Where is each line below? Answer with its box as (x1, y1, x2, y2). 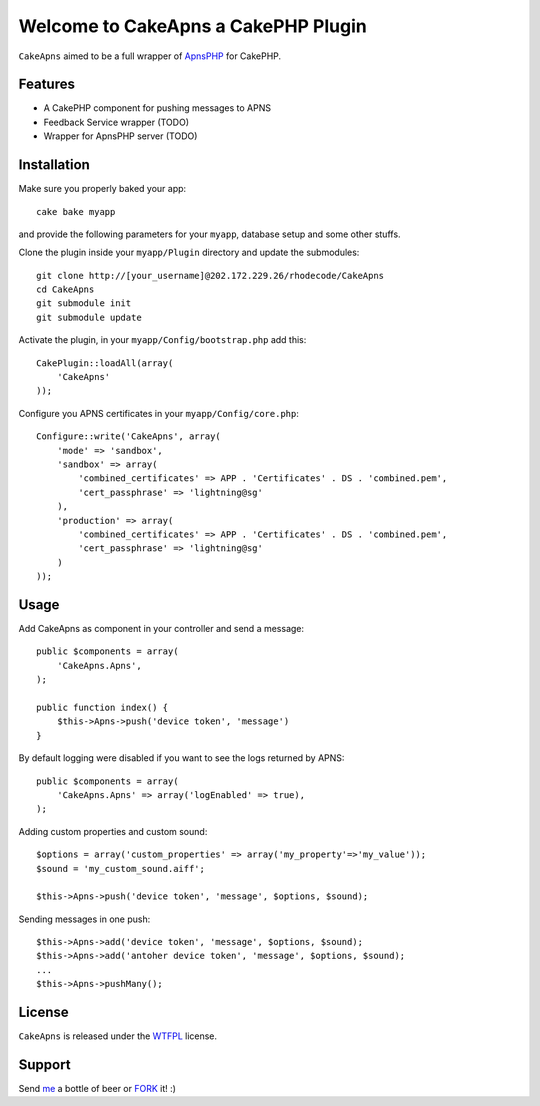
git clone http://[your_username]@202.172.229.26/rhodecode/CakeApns (36, 270, 385, 281)
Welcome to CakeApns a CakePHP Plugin (18, 15, 367, 37)
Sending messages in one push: (18, 913, 151, 925)
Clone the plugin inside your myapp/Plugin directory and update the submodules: (18, 246, 360, 259)
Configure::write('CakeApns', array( (36, 431, 222, 442)
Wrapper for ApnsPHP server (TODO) (43, 130, 198, 142)
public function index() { (36, 701, 169, 713)
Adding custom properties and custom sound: (18, 825, 208, 837)
